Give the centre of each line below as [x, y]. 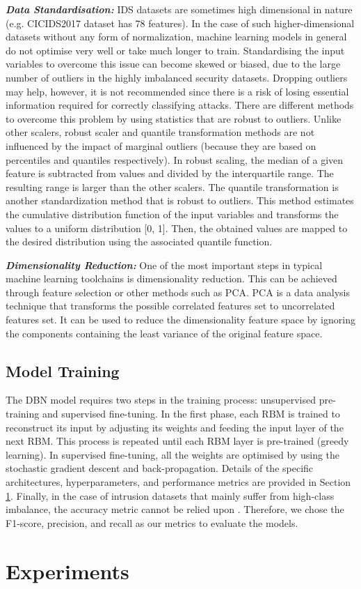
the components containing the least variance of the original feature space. [164, 333]
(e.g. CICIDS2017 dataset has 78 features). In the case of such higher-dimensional [180, 23]
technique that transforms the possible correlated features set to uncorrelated [170, 306]
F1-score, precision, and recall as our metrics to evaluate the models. [152, 522]
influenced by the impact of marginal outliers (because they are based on [161, 145]
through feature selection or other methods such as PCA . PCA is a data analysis [178, 292]
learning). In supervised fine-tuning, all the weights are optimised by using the [173, 454]
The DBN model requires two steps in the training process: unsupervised [161, 400]
